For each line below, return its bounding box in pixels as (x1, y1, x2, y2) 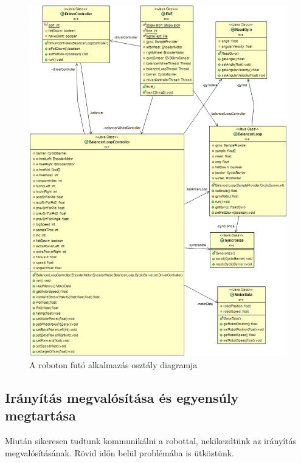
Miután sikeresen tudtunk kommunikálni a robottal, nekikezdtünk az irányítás (5, 434, 297, 447)
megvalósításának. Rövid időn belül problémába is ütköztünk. (5, 446, 234, 459)
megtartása (5, 406, 76, 425)
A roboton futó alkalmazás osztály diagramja (29, 358, 198, 371)
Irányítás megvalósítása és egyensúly (5, 388, 239, 406)
